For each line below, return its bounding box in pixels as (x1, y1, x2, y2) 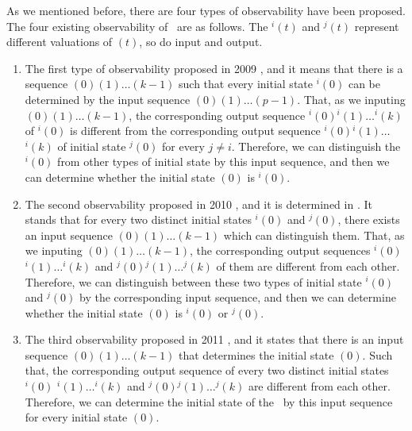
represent (354, 17, 399, 34)
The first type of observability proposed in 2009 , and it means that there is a (25, 60, 403, 76)
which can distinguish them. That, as (223, 226, 405, 243)
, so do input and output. (139, 33, 263, 50)
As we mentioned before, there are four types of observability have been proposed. (6, 2, 406, 18)
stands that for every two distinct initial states (25, 211, 252, 228)
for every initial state (25, 409, 128, 425)
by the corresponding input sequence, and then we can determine (79, 289, 396, 306)
